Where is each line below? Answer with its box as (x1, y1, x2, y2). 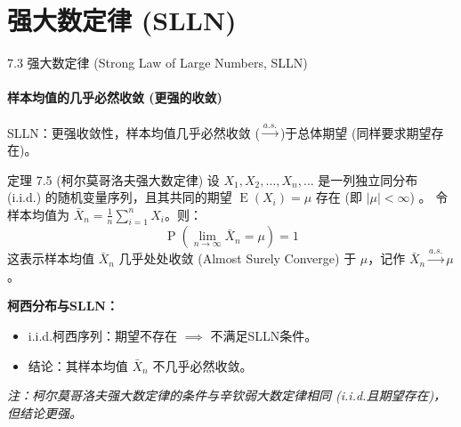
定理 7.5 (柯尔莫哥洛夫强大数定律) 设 (7, 170, 220, 189)
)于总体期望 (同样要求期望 (279, 123, 432, 141)
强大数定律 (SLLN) (7, 2, 237, 38)
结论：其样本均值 (28, 356, 128, 375)
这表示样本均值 (7, 249, 94, 268)
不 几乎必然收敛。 (152, 356, 253, 375)
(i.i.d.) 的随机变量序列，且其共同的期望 (7, 188, 232, 206)
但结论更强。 (7, 403, 82, 422)
